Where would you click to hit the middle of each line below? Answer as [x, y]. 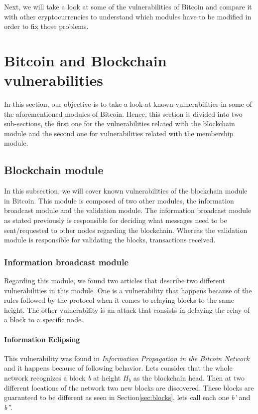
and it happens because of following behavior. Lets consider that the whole [118, 368]
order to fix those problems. [46, 26]
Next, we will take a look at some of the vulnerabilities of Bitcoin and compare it [128, 6]
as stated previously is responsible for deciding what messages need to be [116, 220]
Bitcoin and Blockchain [85, 60]
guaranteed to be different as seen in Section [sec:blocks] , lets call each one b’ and [127, 397]
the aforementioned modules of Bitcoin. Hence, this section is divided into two [123, 113]
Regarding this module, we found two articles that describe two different [115, 281]
